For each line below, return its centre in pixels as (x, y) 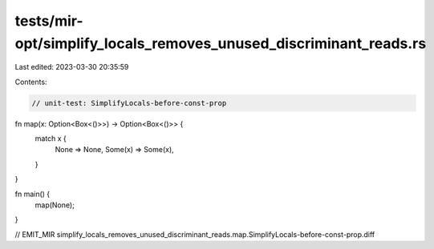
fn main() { (32, 194)
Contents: (31, 82)
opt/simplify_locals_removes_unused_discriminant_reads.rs (221, 43)
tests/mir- (49, 21)
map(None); (55, 205)
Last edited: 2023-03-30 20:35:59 (72, 67)
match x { (51, 139)
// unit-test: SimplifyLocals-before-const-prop (129, 103)
